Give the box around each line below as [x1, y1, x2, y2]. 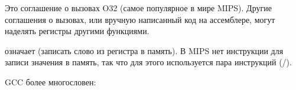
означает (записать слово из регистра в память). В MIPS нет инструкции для [5, 44, 284, 56]
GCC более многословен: [5, 75, 96, 88]
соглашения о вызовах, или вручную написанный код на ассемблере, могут [5, 13, 275, 25]
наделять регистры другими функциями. [5, 25, 149, 37]
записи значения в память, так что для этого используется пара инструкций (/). [5, 56, 292, 68]
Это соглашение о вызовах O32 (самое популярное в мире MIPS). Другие [5, 2, 272, 14]
